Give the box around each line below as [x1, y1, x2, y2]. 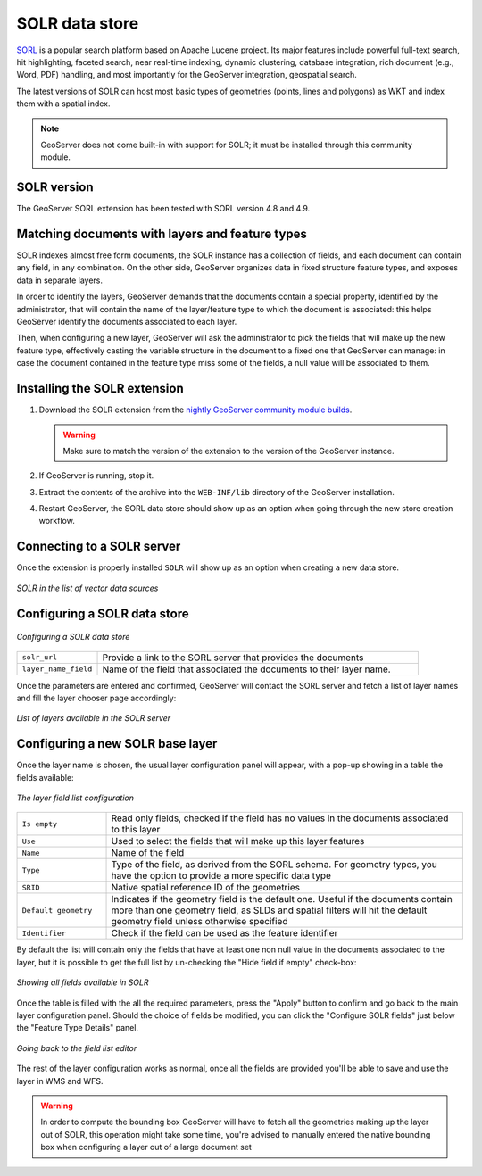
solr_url [21, 652, 58, 662]
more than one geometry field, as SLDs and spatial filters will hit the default [111, 904, 428, 916]
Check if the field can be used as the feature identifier [111, 927, 338, 940]
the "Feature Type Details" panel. [16, 1023, 138, 1033]
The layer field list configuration [16, 792, 134, 803]
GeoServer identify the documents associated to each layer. [16, 317, 237, 327]
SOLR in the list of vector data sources [16, 583, 159, 593]
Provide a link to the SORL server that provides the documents [102, 651, 364, 664]
